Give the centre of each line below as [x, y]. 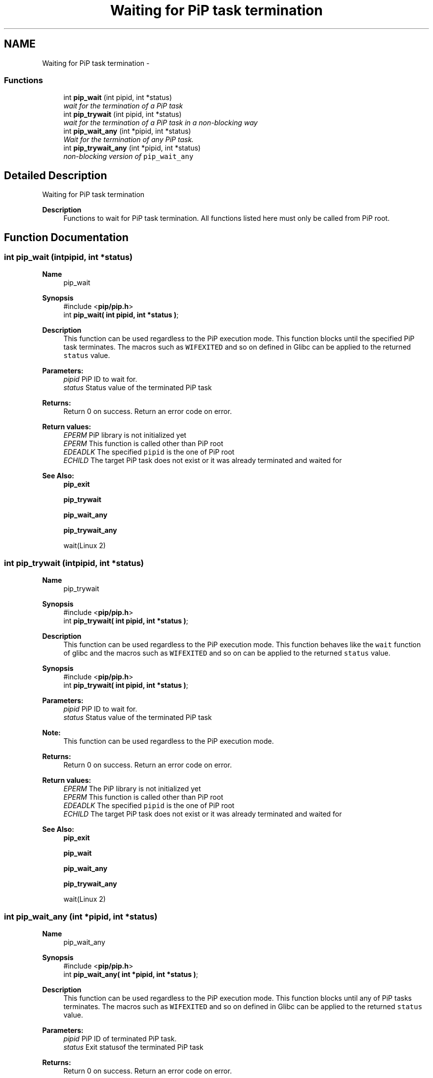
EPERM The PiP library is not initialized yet [132, 789]
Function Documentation [66, 237]
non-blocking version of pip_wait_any [129, 156]
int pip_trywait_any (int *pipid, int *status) [132, 148]
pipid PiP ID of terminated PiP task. [120, 1038]
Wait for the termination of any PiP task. [129, 140]
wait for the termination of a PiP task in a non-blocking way [161, 123]
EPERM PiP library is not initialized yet [125, 435]
